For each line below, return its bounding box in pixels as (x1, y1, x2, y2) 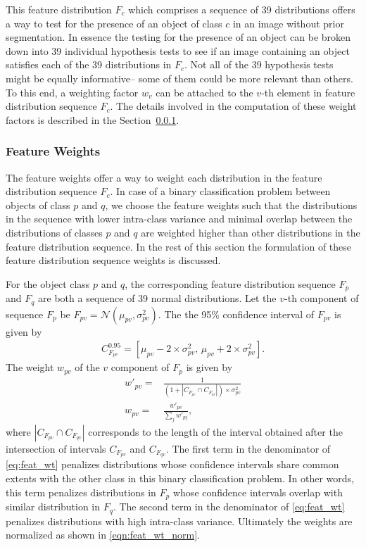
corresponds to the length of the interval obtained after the (88, 424, 343, 439)
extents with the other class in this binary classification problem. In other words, (6, 471, 355, 486)
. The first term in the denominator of (165, 441, 331, 455)
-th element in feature (261, 84, 355, 99)
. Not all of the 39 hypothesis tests (184, 57, 334, 72)
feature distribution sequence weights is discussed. (6, 253, 221, 268)
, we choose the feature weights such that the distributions (105, 197, 358, 212)
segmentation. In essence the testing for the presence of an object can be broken (6, 30, 351, 44)
